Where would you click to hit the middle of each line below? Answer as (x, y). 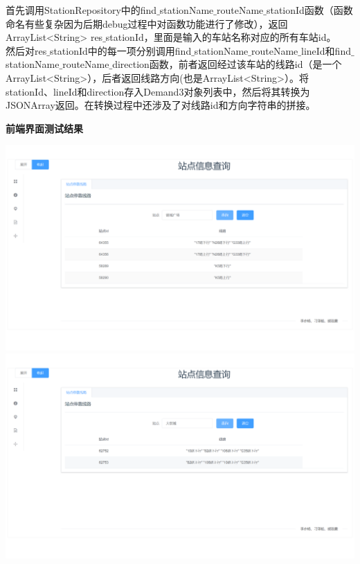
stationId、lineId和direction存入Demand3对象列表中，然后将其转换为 (158, 91)
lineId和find (326, 50)
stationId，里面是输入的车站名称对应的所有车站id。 (221, 37)
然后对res (26, 50)
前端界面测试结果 (44, 128)
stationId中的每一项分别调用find (120, 50)
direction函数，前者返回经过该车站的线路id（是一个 (227, 64)
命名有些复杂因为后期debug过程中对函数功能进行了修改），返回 (147, 23)
